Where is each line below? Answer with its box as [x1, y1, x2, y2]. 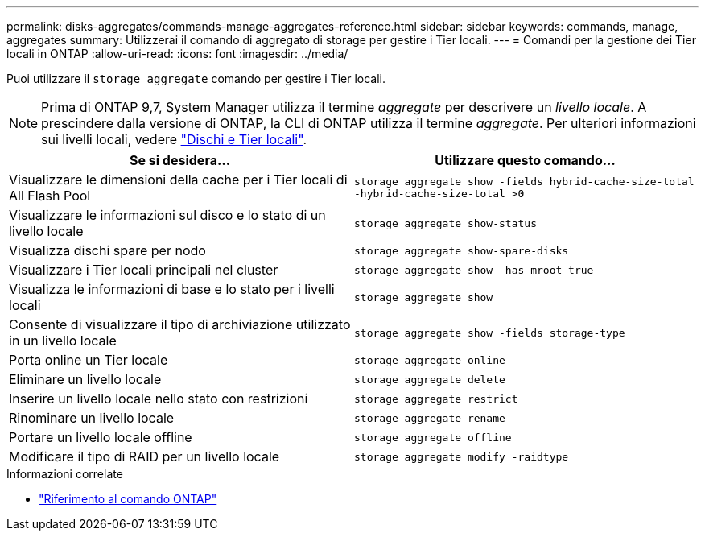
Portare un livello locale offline [9, 429, 192, 445]
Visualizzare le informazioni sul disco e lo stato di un [9, 207, 326, 223]
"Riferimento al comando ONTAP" [39, 492, 217, 506]
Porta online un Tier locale [9, 352, 168, 368]
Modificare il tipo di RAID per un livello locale [9, 448, 280, 465]
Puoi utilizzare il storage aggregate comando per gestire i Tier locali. [6, 72, 385, 85]
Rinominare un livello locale [9, 410, 175, 426]
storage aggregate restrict [354, 392, 518, 405]
